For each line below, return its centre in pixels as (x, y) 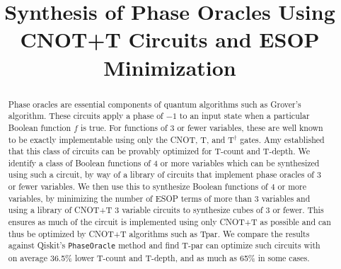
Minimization (170, 67)
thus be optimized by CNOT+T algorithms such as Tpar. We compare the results (159, 233)
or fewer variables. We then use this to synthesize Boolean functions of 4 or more (157, 187)
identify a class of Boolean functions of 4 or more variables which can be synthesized (164, 162)
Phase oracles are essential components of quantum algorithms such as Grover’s (155, 104)
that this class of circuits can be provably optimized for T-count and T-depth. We (159, 151)
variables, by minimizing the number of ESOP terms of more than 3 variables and (159, 198)
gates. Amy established (282, 139)
